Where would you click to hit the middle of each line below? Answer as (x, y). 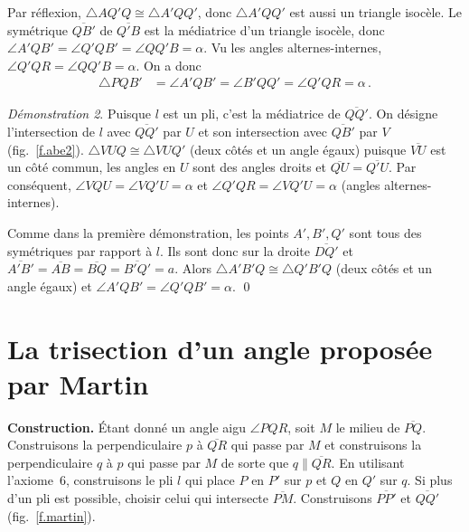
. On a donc (169, 65)
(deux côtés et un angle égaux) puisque (298, 149)
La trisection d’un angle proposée (220, 348)
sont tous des (385, 232)
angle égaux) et (50, 285)
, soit (301, 427)
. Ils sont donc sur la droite (235, 250)
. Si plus (430, 480)
